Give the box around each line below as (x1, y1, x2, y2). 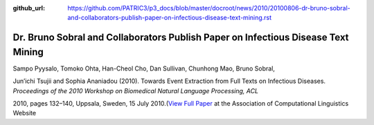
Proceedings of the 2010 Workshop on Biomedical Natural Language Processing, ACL (12, 86, 259, 95)
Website (12, 109, 37, 117)
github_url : (12, 4, 45, 12)
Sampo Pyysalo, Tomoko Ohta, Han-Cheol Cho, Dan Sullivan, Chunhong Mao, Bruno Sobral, (12, 64, 275, 73)
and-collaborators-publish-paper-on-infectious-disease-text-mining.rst (67, 14, 272, 22)
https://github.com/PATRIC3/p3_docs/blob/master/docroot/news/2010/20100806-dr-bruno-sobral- (67, 4, 351, 12)
